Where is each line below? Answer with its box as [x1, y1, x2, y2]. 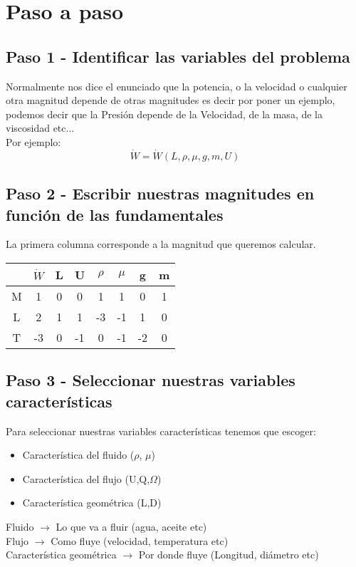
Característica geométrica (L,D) [22, 495, 162, 510]
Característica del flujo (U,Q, [22, 471, 150, 486]
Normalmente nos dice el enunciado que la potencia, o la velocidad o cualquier [6, 78, 347, 93]
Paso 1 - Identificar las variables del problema [6, 45, 350, 67]
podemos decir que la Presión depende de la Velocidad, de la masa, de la [6, 106, 323, 121]
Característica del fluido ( [22, 447, 135, 462]
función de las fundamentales [6, 203, 224, 225]
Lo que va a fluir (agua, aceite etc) [56, 519, 207, 534]
